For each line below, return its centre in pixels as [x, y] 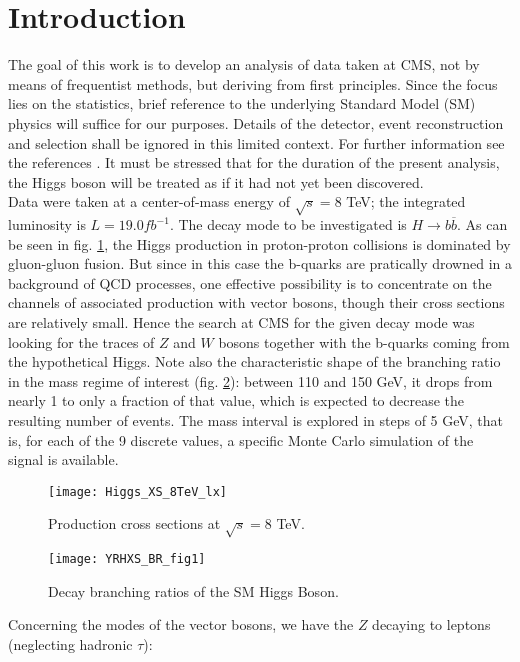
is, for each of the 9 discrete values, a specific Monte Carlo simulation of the [241, 439]
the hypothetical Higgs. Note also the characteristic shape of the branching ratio [254, 361]
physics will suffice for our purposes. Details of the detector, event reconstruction [256, 122]
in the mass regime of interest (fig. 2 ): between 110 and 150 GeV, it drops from [250, 380]
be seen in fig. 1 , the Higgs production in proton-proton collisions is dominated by [259, 243]
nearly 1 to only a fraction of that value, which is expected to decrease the [236, 400]
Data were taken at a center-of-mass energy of [149, 201]
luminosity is [47, 224]
